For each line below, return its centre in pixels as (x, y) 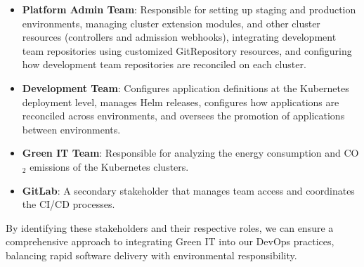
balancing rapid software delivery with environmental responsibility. (151, 255)
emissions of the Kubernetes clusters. (109, 166)
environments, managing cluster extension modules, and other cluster (171, 23)
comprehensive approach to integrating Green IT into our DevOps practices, (170, 241)
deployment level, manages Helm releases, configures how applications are (181, 102)
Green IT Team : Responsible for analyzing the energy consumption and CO (190, 153)
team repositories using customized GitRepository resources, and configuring (187, 50)
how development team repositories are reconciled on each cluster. (164, 64)
